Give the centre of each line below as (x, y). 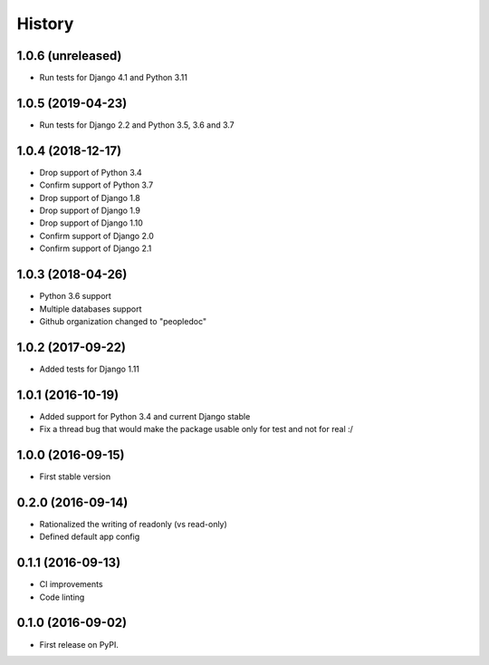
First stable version (75, 477)
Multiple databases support (91, 309)
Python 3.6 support (76, 296)
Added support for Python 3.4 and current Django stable (145, 416)
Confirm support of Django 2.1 (96, 248)
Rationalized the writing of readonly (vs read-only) (134, 524)
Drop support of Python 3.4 (91, 172)
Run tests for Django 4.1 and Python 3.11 (113, 78)
